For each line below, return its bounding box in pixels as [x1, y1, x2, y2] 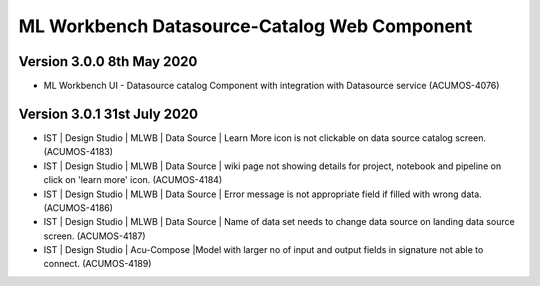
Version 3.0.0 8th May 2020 [18, 53, 198, 70]
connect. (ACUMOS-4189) [43, 258, 152, 270]
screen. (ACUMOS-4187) [43, 230, 146, 242]
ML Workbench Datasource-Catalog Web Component [18, 15, 473, 37]
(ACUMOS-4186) [43, 201, 114, 214]
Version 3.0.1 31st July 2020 [18, 105, 199, 122]
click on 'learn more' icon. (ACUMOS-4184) [43, 174, 223, 186]
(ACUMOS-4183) [43, 146, 114, 158]
